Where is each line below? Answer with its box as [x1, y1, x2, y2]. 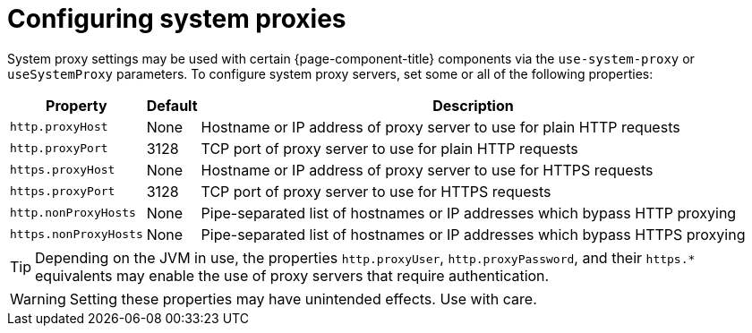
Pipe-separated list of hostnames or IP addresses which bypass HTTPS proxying [201, 225, 746, 243]
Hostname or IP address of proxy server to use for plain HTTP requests [201, 117, 680, 136]
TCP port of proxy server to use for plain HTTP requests [201, 139, 578, 158]
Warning [10, 289, 66, 308]
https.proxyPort [10, 184, 115, 199]
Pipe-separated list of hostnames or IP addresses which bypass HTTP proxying [201, 203, 737, 222]
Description [432, 96, 514, 115]
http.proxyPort [10, 141, 108, 156]
